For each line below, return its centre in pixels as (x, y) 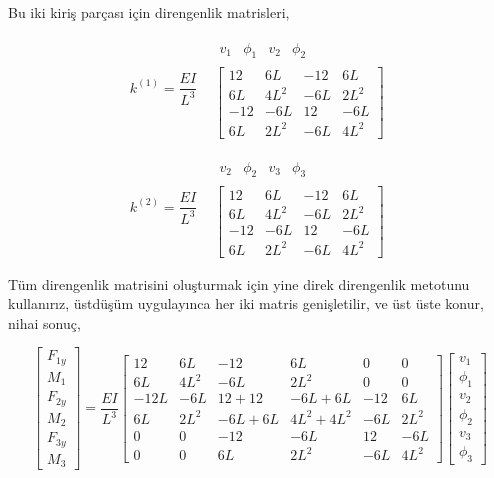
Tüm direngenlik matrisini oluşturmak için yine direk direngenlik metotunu (239, 283)
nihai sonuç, (44, 322)
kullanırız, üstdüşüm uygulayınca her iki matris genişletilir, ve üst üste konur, (246, 303)
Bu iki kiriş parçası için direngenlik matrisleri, (149, 12)
